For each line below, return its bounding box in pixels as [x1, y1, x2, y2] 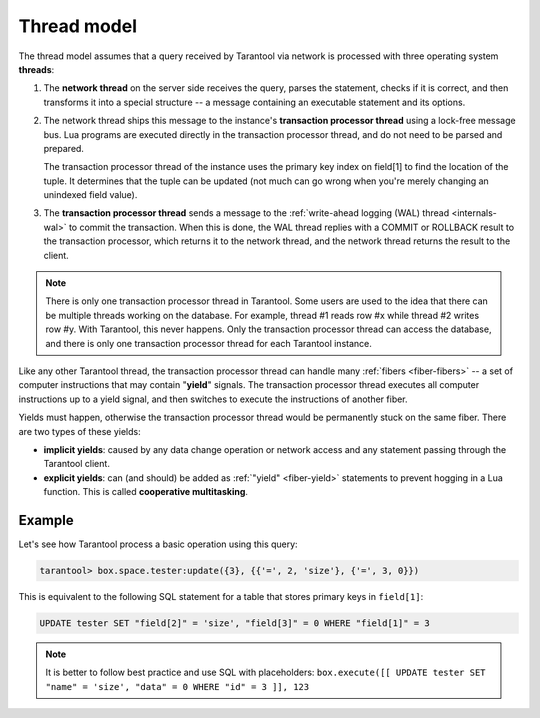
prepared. [43, 142, 85, 154]
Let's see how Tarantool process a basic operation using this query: [18, 538, 299, 550]
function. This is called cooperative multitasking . [43, 486, 249, 498]
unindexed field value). [43, 189, 138, 201]
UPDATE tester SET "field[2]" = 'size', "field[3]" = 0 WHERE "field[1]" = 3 [39, 617, 430, 629]
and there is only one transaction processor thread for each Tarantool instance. [45, 337, 372, 349]
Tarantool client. [43, 458, 110, 470]
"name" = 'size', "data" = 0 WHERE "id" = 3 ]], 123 [45, 681, 310, 692]
